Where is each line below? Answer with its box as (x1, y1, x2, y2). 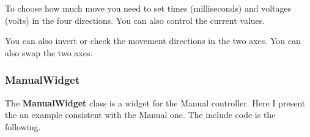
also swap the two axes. (5, 46, 93, 59)
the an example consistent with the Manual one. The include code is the (5, 108, 276, 121)
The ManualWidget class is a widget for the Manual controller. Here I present (5, 96, 306, 109)
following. (5, 120, 41, 133)
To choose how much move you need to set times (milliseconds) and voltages (5, 2, 292, 14)
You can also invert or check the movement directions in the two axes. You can (5, 34, 301, 47)
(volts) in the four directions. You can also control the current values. (5, 13, 265, 26)
